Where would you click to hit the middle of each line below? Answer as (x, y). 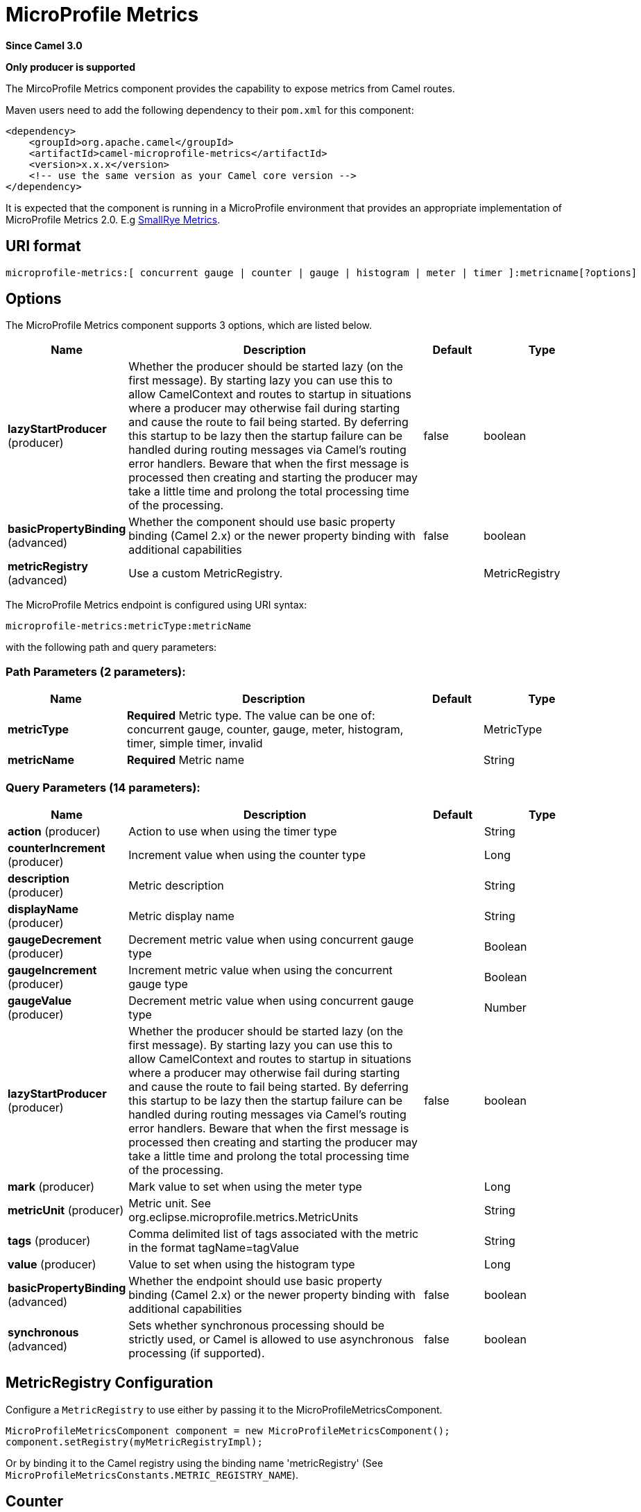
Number (505, 1007)
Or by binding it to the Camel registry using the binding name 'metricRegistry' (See (195, 1463)
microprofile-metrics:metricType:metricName (129, 626)
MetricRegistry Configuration (110, 1383)
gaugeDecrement (55, 939)
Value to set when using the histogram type (242, 1264)
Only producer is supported (70, 67)
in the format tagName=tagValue (214, 1247)
